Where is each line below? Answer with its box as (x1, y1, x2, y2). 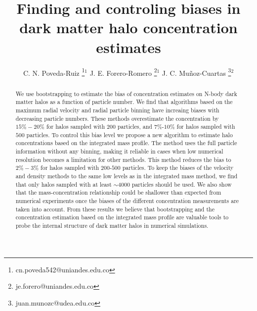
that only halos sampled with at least (15, 180, 112, 188)
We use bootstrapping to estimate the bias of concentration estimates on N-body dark (15, 89, 237, 98)
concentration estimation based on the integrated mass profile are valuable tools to (15, 213, 229, 221)
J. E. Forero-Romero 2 (89, 66, 157, 78)
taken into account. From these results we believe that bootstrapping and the (15, 205, 214, 213)
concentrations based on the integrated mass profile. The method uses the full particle (15, 139, 237, 147)
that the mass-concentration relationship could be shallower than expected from (15, 188, 221, 197)
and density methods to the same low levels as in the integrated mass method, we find (15, 172, 238, 180)
